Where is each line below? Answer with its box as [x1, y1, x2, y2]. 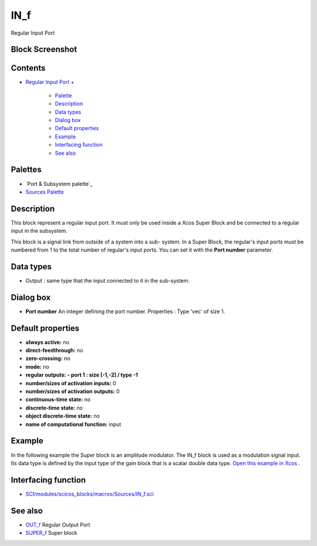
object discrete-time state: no [25, 412, 100, 419]
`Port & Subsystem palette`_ [25, 180, 93, 187]
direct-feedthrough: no [25, 347, 83, 354]
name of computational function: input [25, 420, 122, 428]
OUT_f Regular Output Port [25, 521, 90, 528]
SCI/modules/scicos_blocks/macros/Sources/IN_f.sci [25, 490, 154, 497]
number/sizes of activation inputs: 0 [25, 379, 117, 386]
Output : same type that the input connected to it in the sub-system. [25, 277, 190, 284]
